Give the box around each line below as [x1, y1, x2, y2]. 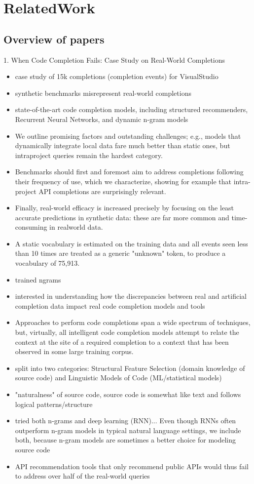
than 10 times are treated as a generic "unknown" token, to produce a [15, 248, 226, 258]
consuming [15, 222, 47, 232]
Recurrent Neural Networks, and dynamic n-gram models [15, 114, 188, 124]
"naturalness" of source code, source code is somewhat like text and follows [15, 389, 241, 400]
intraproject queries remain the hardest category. [15, 150, 163, 160]
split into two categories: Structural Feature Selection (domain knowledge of [15, 363, 245, 373]
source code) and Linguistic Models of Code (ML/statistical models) [15, 372, 222, 383]
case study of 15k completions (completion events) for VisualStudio [15, 71, 218, 81]
